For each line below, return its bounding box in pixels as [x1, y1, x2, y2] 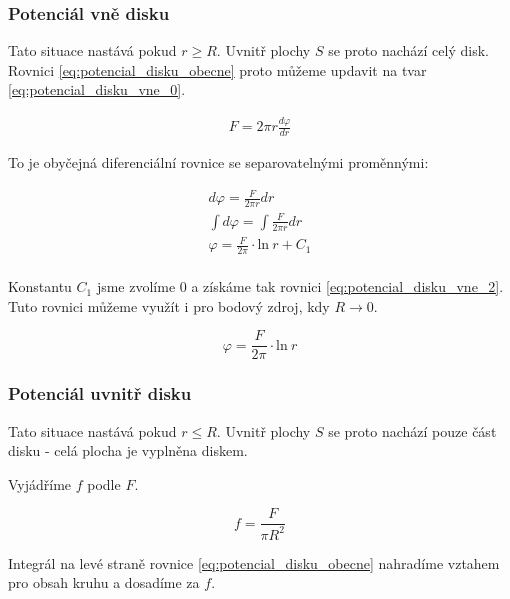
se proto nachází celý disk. [328, 40, 489, 61]
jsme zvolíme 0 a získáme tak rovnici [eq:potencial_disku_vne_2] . [96, 276, 504, 297]
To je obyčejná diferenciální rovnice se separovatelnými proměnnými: [8, 152, 429, 173]
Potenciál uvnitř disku [8, 381, 192, 406]
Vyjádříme [8, 473, 72, 494]
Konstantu [8, 276, 72, 297]
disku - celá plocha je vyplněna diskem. [8, 440, 248, 461]
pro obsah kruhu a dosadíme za [8, 572, 200, 593]
